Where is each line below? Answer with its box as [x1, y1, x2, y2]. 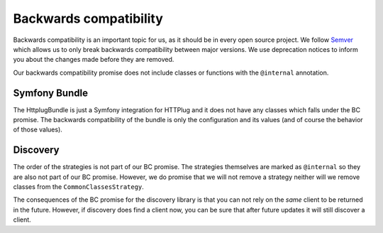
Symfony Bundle [13, 87, 89, 99]
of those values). [13, 125, 63, 134]
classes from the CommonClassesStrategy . [13, 183, 145, 191]
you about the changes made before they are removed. [13, 55, 174, 64]
